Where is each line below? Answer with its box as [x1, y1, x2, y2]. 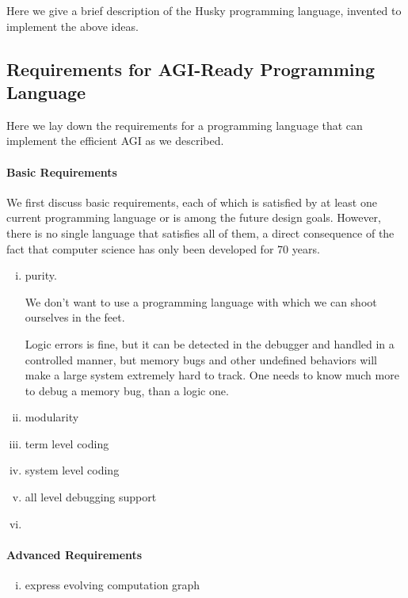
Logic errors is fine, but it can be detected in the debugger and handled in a [25, 335, 395, 352]
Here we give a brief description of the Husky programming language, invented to [6, 2, 402, 18]
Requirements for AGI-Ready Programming [6, 56, 376, 81]
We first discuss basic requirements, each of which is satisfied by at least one [6, 193, 377, 210]
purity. [25, 267, 57, 284]
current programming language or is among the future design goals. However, [6, 209, 382, 226]
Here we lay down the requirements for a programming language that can [6, 116, 363, 133]
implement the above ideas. [6, 17, 139, 34]
